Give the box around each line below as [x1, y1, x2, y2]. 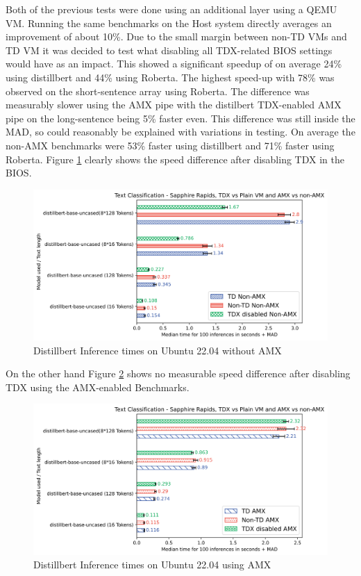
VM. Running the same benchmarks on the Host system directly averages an [6, 15, 332, 30]
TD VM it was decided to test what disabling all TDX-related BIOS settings [6, 42, 333, 57]
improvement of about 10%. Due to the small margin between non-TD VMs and [6, 29, 347, 44]
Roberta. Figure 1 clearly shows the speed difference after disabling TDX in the [6, 151, 344, 166]
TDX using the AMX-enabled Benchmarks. [6, 379, 190, 394]
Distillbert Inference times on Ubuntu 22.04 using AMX [33, 557, 271, 572]
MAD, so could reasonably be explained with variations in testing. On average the [6, 124, 355, 139]
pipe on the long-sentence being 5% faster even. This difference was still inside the [6, 110, 355, 125]
